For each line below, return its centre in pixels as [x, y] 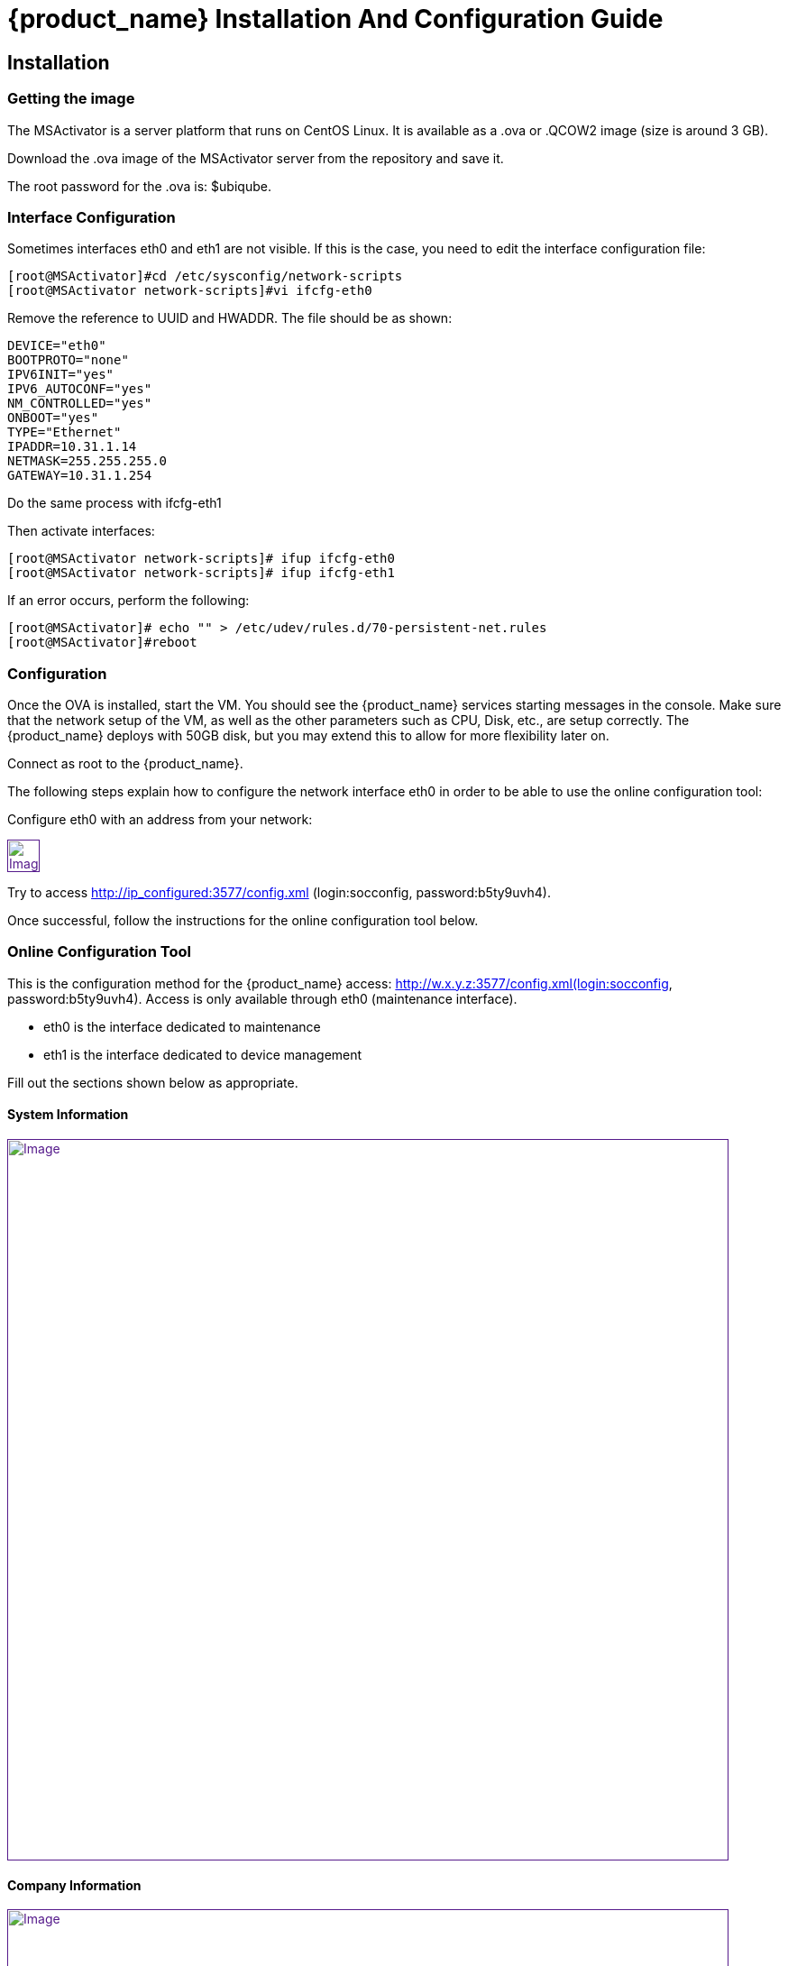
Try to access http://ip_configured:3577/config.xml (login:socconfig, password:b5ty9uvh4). [279, 893]
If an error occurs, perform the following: [128, 601]
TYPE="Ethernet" [64, 432]
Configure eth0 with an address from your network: [160, 820]
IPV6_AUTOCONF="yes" [80, 389]
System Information [68, 1115]
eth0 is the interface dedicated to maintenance [182, 1026]
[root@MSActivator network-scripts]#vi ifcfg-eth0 [190, 291]
